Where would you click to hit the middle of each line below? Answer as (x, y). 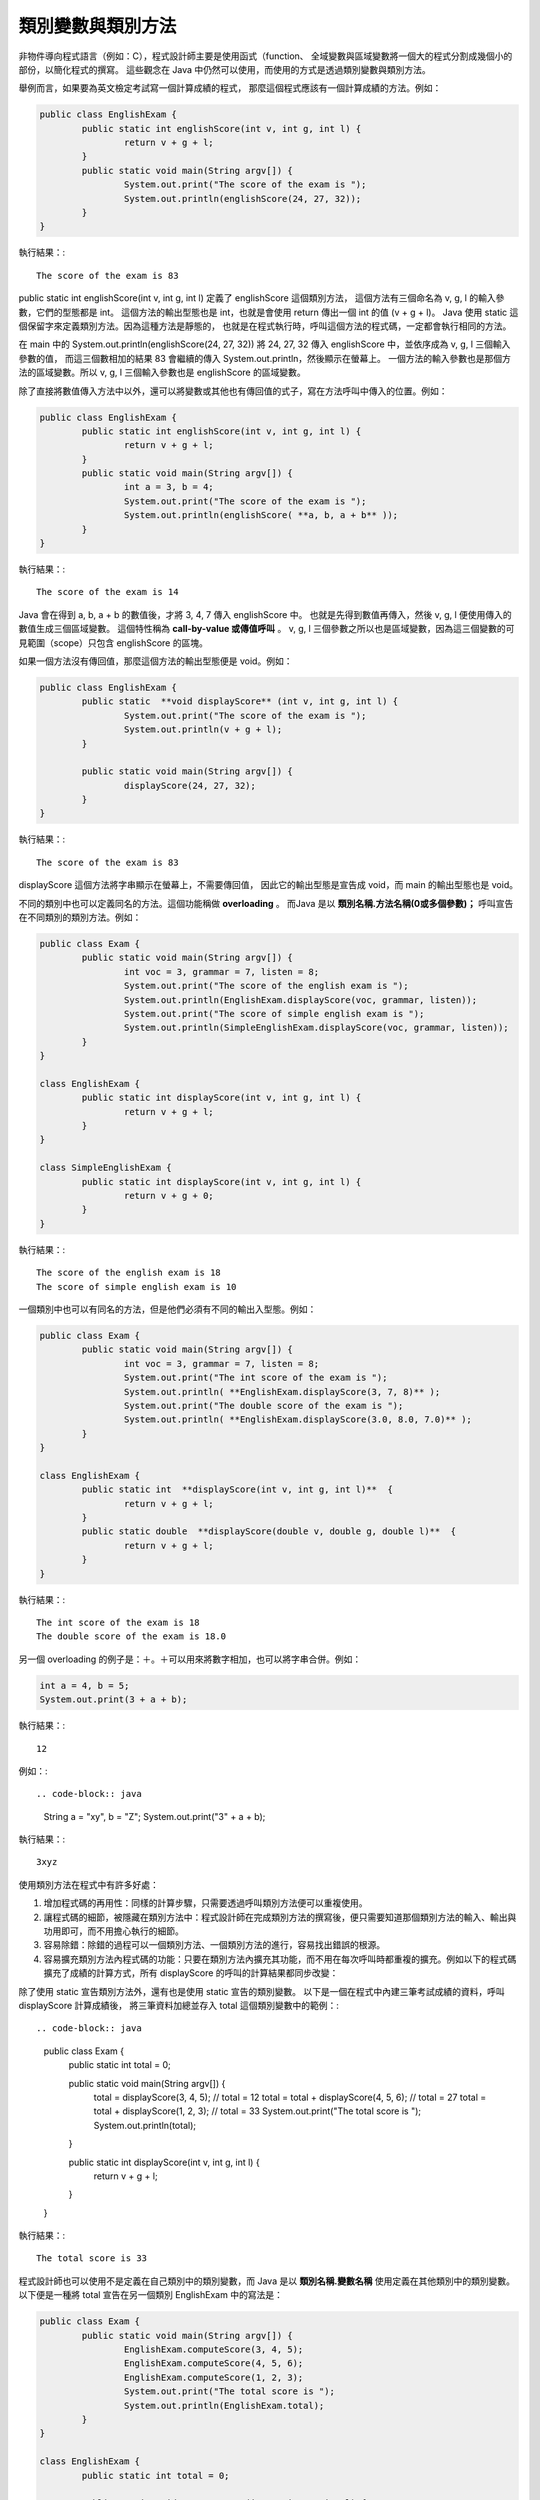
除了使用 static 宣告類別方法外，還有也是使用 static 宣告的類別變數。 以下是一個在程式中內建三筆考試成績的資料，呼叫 (261, 1991)
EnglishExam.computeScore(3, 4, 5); (213, 2349)
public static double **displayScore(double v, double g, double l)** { (269, 1531)
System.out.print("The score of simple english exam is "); (274, 1013)
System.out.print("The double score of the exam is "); (263, 1405)
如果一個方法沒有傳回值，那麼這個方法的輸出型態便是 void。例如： (155, 661)
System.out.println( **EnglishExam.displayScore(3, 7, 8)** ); (282, 1391)
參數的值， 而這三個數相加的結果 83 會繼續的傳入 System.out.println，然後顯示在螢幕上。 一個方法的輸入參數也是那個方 (265, 358)
